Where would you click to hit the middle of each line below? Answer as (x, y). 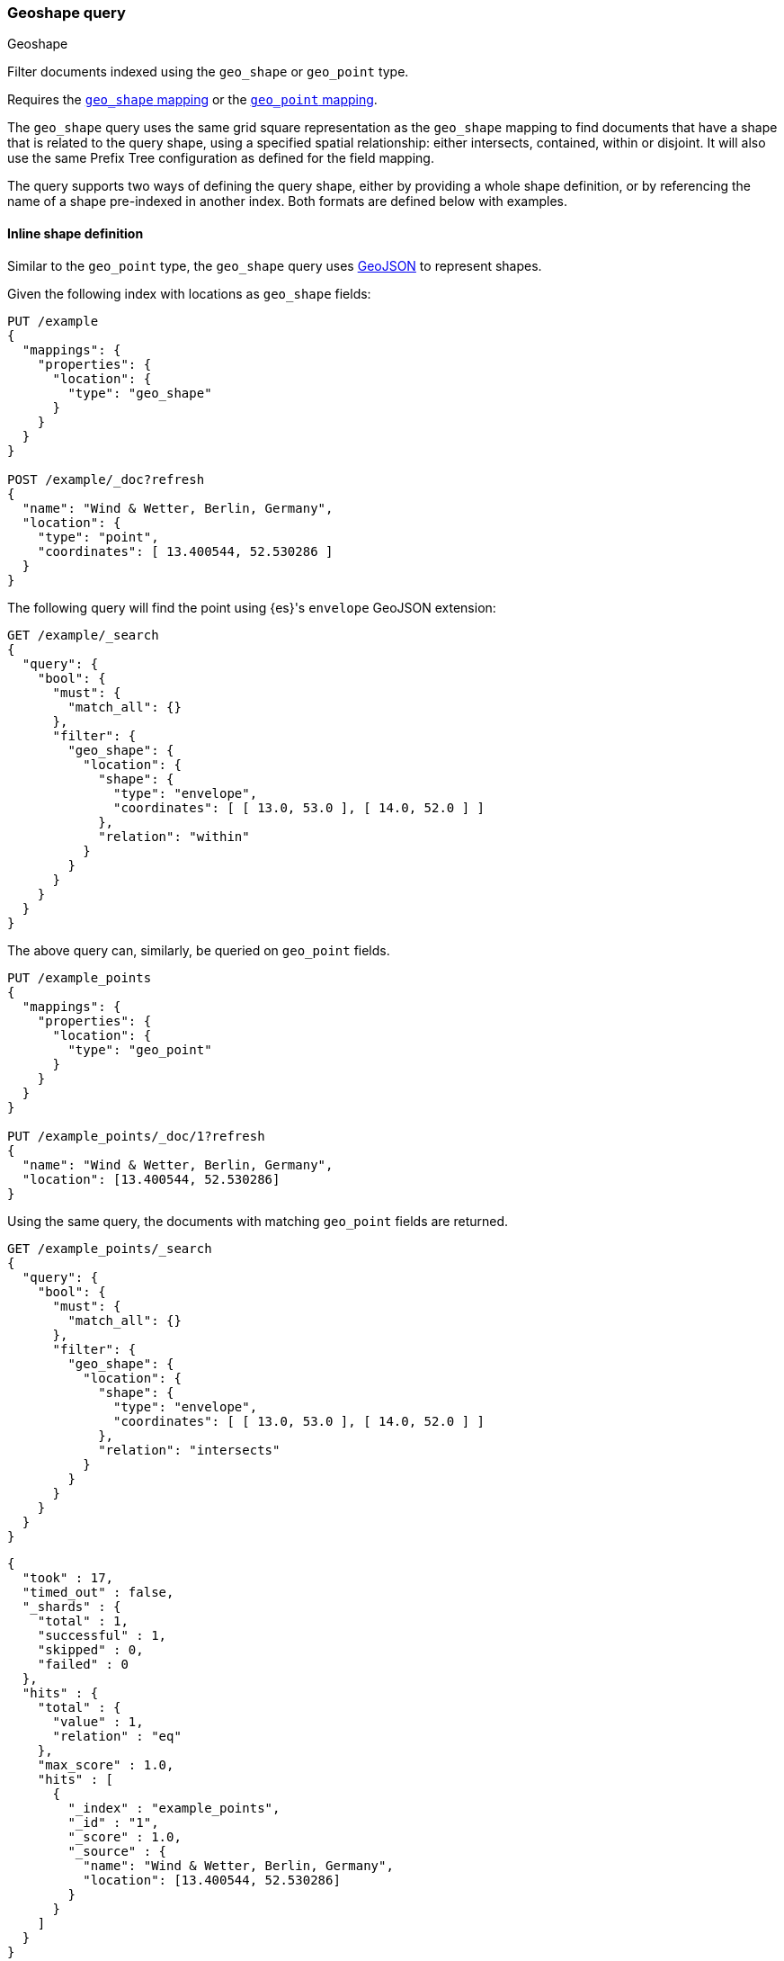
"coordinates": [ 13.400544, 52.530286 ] (185, 551)
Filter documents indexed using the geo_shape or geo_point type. (208, 72)
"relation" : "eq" (117, 1736)
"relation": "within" (174, 836)
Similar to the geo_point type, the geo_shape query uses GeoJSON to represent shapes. (275, 265)
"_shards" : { (71, 1606)
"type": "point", (98, 537)
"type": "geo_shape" (140, 393)
